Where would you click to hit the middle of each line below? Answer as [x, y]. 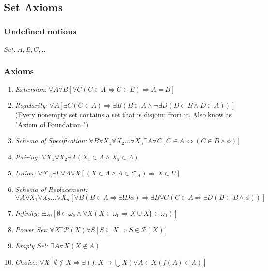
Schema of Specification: [51, 140]
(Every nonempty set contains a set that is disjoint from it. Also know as [124, 114]
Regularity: [31, 105]
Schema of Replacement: [51, 189]
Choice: [26, 262]
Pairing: [27, 156]
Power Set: [31, 229]
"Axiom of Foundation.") [52, 124]
